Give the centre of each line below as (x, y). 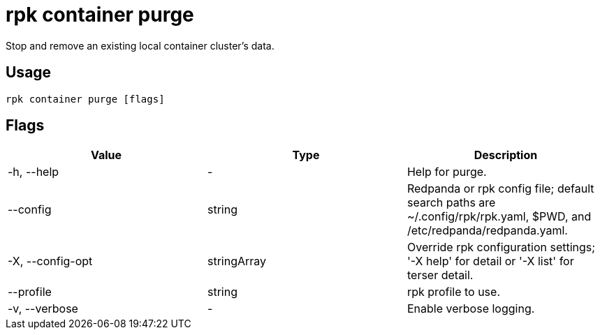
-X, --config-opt (50, 261)
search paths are (451, 203)
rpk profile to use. (453, 292)
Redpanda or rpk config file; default (500, 189)
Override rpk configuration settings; (501, 247)
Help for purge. (447, 172)
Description (506, 155)
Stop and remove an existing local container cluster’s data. (140, 45)
